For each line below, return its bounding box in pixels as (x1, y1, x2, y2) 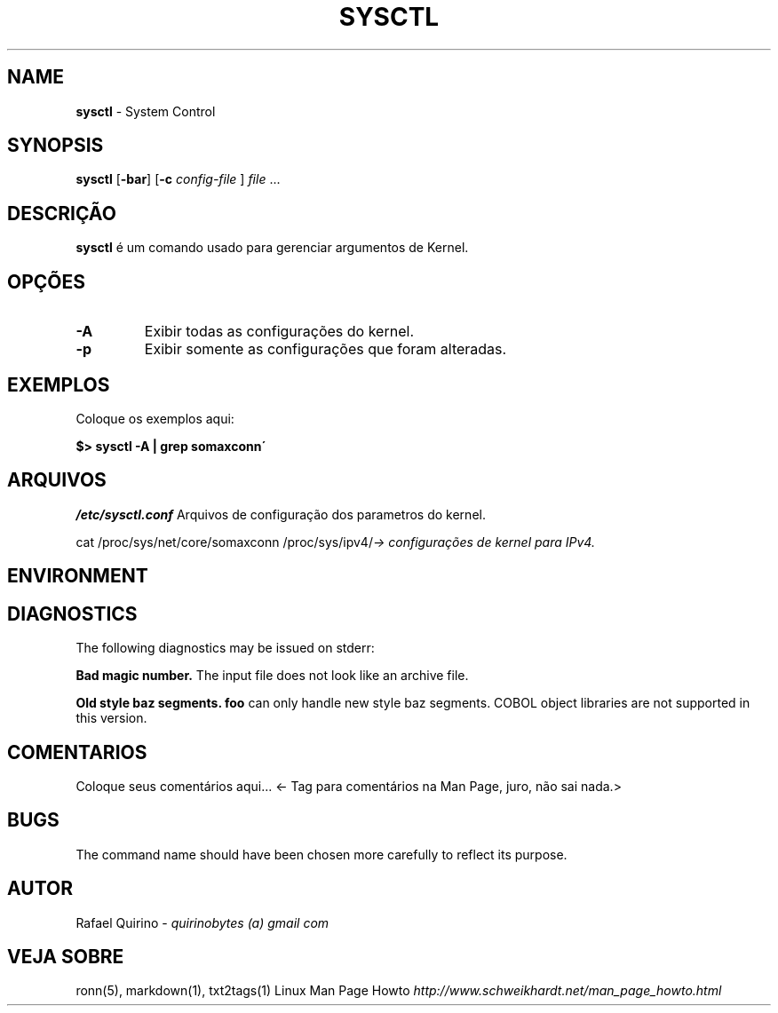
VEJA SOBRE (7, 946, 124, 969)
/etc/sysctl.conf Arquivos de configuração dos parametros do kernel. (75, 506, 486, 522)
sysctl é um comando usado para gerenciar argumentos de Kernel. (75, 240, 469, 256)
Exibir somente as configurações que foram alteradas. (144, 340, 507, 359)
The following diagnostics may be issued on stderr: (75, 640, 375, 656)
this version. (75, 710, 147, 726)
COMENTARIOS (7, 740, 147, 764)
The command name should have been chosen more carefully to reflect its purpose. (75, 846, 568, 862)
